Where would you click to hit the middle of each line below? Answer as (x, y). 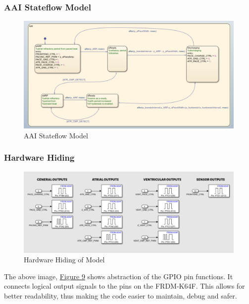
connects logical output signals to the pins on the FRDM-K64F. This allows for (124, 286)
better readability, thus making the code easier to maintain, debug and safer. (121, 295)
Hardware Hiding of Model (64, 260)
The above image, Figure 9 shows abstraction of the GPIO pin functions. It (119, 276)
